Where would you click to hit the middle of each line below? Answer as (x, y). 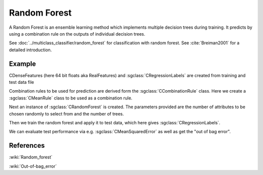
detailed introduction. (30, 50)
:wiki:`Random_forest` (31, 157)
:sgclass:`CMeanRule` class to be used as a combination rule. (71, 98)
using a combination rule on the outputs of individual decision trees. (77, 34)
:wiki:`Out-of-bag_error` (33, 166)
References (27, 146)
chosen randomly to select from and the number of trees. (66, 114)
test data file (21, 82)
